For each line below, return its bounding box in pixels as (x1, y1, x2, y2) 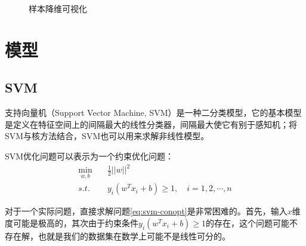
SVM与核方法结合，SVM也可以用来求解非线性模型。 (5, 130, 209, 142)
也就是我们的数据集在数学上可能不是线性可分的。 (38, 229, 230, 242)
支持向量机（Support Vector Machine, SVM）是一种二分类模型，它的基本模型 (5, 106, 302, 119)
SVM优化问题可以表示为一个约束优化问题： (5, 149, 174, 162)
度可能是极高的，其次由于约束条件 (5, 216, 138, 229)
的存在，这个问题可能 (206, 216, 290, 229)
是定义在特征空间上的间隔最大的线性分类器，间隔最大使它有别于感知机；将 (5, 118, 297, 130)
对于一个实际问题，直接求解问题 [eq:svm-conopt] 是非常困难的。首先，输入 (5, 205, 288, 217)
